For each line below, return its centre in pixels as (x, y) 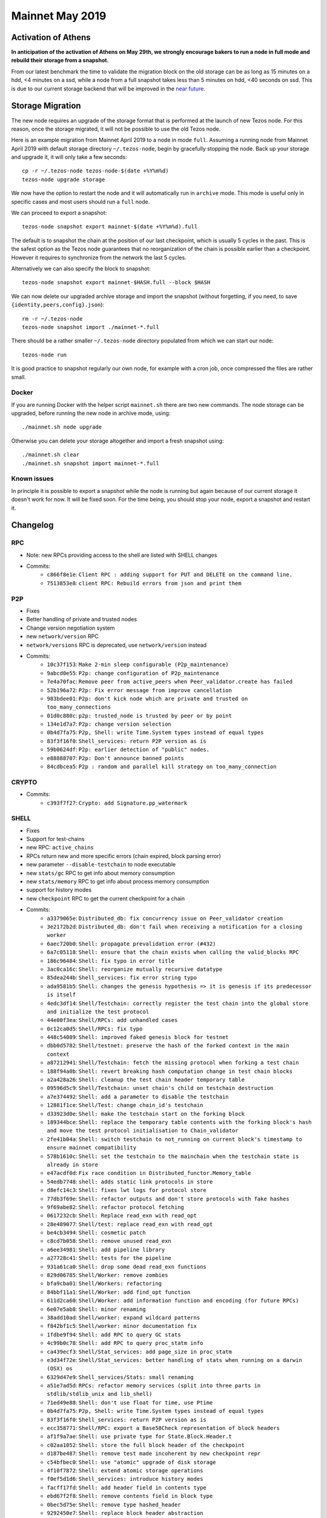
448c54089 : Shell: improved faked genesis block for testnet (138, 1037)
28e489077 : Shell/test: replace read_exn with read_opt (130, 1224)
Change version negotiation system (71, 628)
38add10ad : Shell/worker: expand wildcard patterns (124, 1317)
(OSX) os (60, 1369)
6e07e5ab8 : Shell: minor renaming (96, 1309)
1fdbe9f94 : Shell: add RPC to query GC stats (114, 1334)
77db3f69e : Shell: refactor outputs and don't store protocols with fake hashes (168, 1199)
